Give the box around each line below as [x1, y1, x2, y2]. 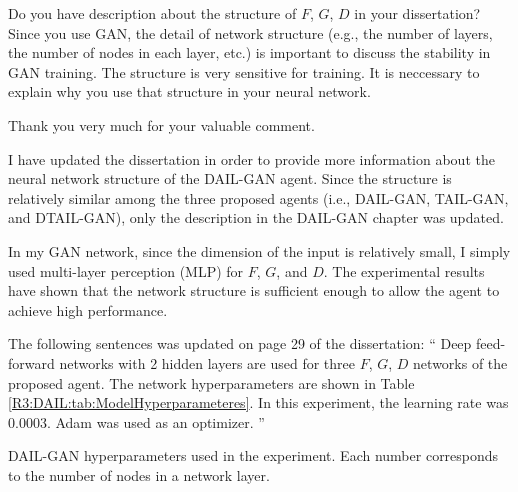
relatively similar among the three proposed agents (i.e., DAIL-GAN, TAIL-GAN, [8, 187, 509, 208]
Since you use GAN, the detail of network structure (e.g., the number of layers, [8, 22, 493, 43]
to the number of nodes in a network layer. [8, 464, 270, 485]
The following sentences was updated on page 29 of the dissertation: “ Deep [8, 333, 472, 354]
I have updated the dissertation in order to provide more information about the [8, 148, 495, 169]
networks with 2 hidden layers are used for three [59, 352, 356, 373]
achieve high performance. [8, 299, 168, 320]
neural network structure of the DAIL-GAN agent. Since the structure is [8, 168, 452, 189]
